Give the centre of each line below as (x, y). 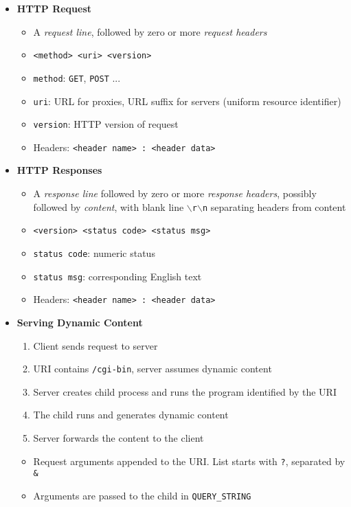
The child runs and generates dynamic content (131, 415)
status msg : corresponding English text (117, 276)
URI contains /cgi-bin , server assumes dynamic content (152, 369)
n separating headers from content (274, 206)
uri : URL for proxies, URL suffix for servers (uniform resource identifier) (187, 101)
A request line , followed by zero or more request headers (150, 31)
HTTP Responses (59, 170)
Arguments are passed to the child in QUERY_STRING (142, 495)
